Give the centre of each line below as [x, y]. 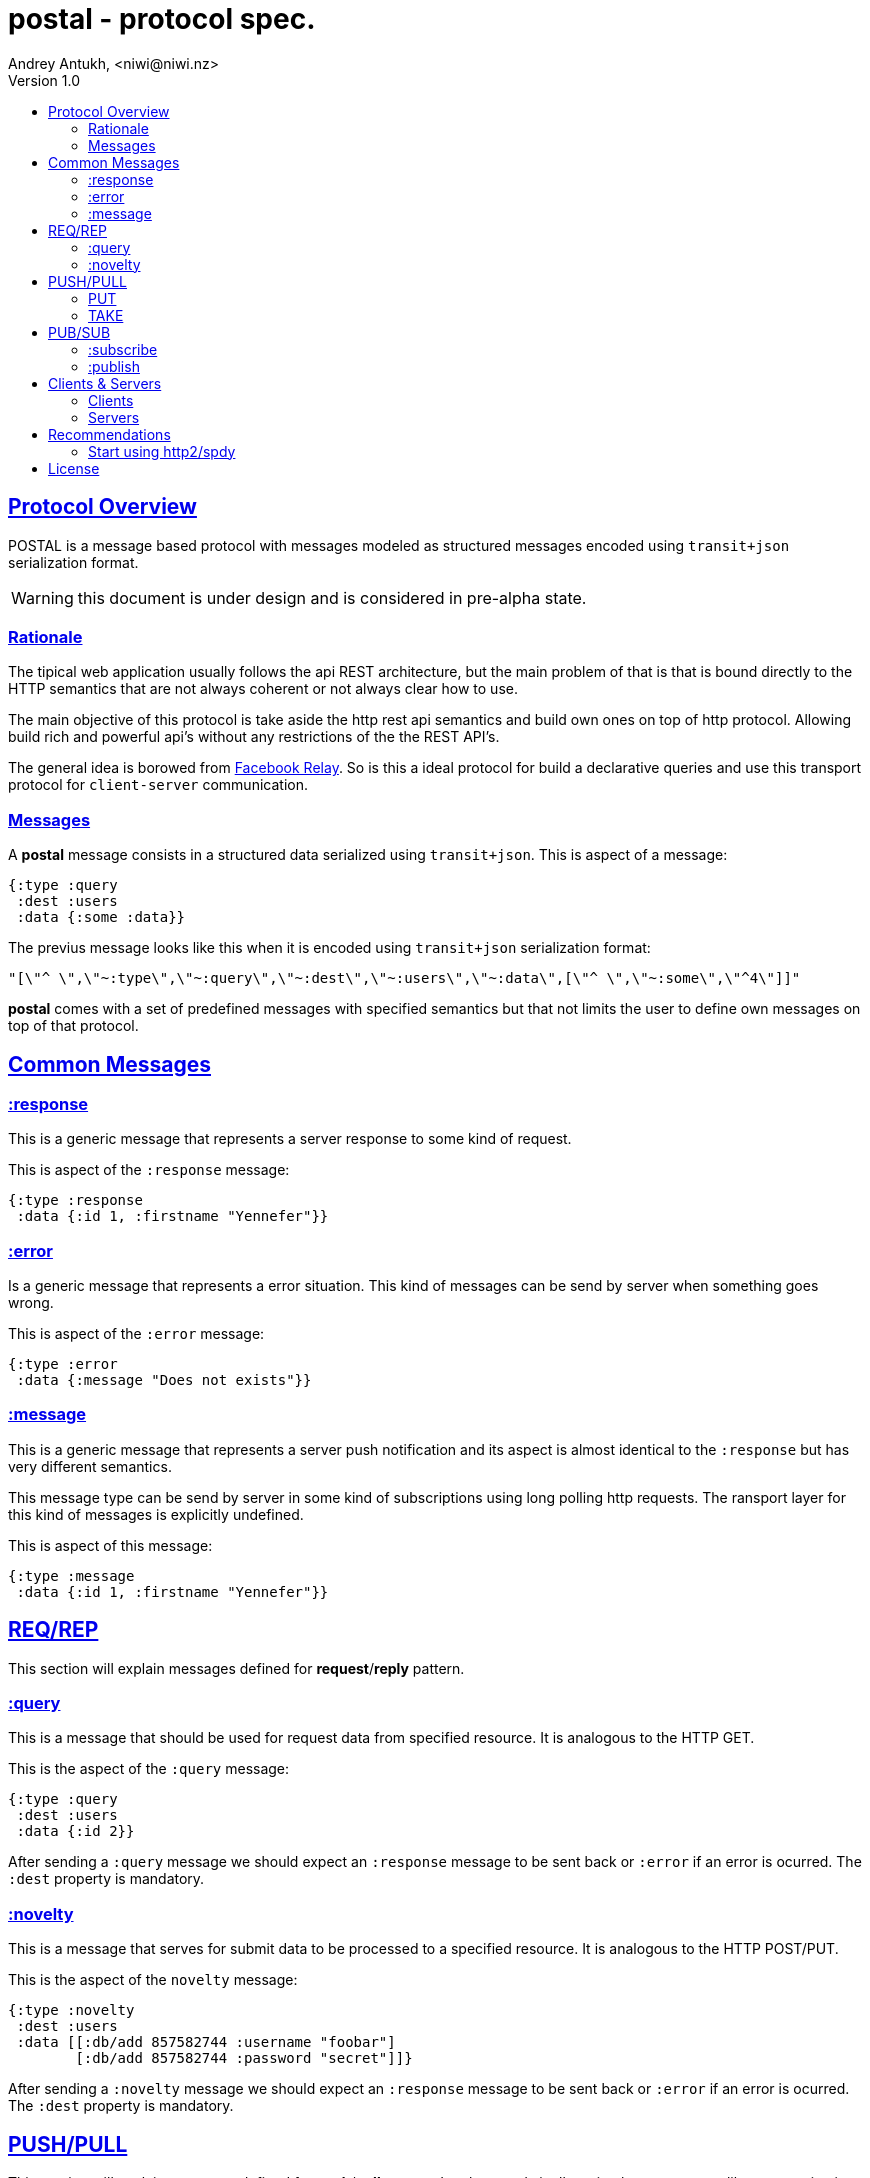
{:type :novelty [71, 2010]
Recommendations [109, 434]
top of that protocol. [73, 1026]
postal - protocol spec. [162, 19]
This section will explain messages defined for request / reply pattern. [236, 1668]
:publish [114, 366]
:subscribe [123, 349]
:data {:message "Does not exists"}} [164, 1380]
